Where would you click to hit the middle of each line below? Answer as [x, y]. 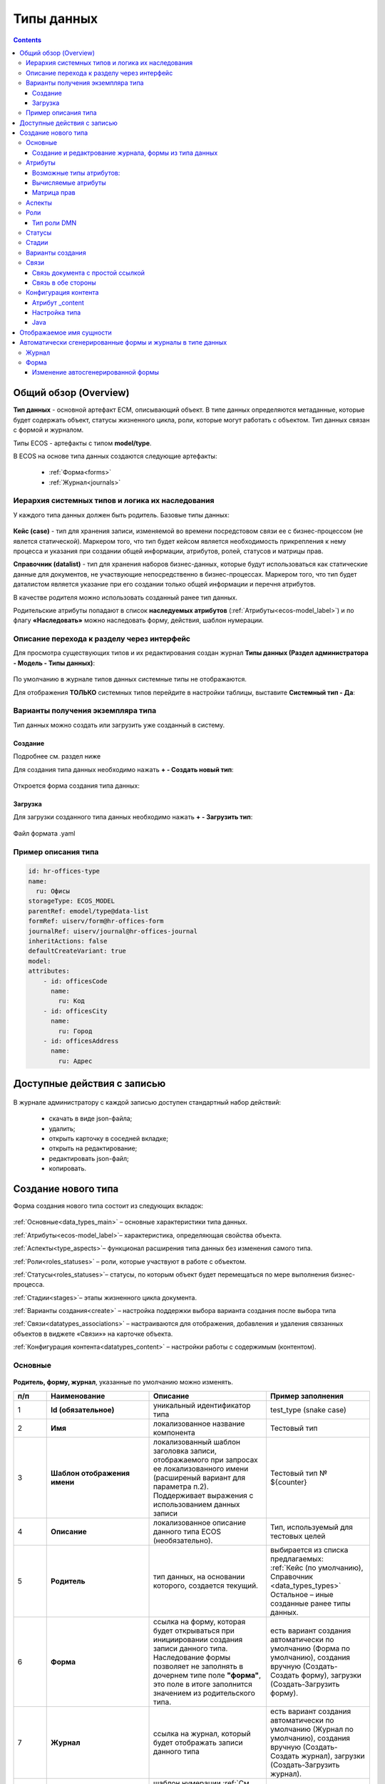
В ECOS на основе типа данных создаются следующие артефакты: [115, 456]
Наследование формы [192, 1657]
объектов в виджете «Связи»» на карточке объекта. [93, 1334]
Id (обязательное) [83, 1409]
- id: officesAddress [81, 1041]
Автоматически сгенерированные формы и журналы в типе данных [123, 343]
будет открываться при [194, 1631]
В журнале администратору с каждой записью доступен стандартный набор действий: [147, 1102]
